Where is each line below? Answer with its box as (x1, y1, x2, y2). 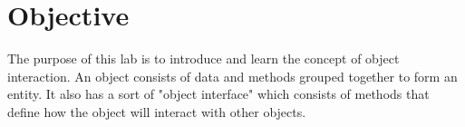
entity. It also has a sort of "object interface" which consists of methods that (7, 84, 430, 103)
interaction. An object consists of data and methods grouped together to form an (7, 66, 458, 85)
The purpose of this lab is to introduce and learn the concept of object (7, 49, 400, 68)
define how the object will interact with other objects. (7, 102, 306, 121)
